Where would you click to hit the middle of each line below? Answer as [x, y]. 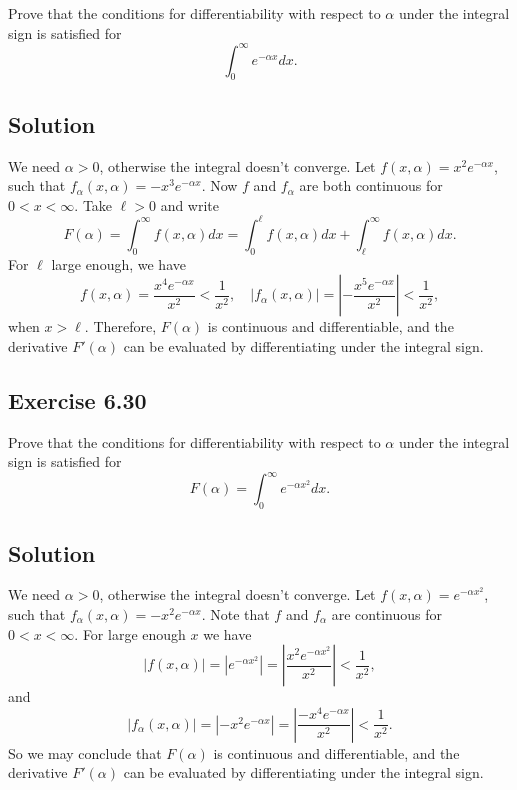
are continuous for [386, 614]
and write [190, 204]
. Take [93, 204]
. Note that [235, 614]
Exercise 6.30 [77, 399]
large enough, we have [118, 263]
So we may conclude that [85, 752]
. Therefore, [120, 326]
